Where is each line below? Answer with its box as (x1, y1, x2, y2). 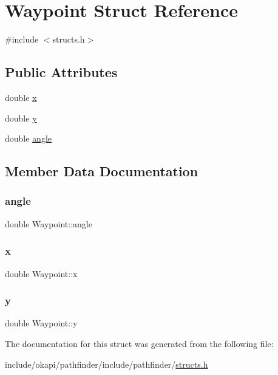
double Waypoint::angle (5, 217, 92, 230)
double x (5, 91, 37, 103)
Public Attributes (5, 63, 118, 81)
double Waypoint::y (5, 317, 78, 329)
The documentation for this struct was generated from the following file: (5, 337, 274, 349)
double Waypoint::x (5, 267, 78, 280)
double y (5, 111, 37, 124)
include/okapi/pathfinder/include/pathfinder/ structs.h (5, 357, 208, 370)
